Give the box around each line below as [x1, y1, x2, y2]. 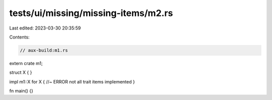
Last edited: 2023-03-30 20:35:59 [9, 25, 81, 31]
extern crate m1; [9, 60, 43, 66]
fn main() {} [9, 88, 34, 94]
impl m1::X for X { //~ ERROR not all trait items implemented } [9, 78, 135, 84]
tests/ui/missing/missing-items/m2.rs [9, 7, 173, 18]
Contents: [9, 34, 30, 40]
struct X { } [9, 69, 32, 75]
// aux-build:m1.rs [20, 47, 68, 53]
